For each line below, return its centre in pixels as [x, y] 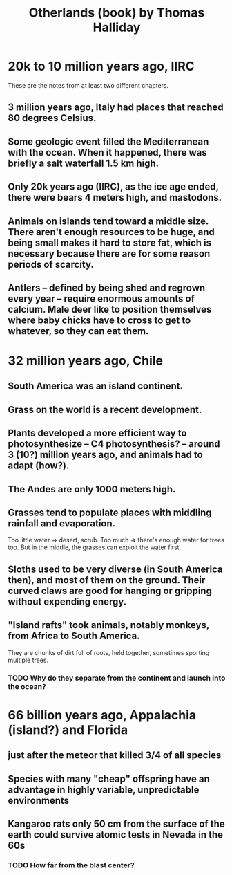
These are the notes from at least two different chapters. [88, 85]
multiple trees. [28, 660]
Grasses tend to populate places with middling [110, 513]
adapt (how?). [39, 466]
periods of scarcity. [51, 264]
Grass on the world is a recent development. [105, 409]
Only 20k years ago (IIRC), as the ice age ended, [114, 187]
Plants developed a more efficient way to [97, 433]
